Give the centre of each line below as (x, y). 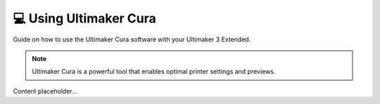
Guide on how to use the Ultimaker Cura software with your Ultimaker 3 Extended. (132, 39)
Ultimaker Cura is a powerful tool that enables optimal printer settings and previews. (154, 72)
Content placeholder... (45, 91)
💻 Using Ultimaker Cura (84, 18)
